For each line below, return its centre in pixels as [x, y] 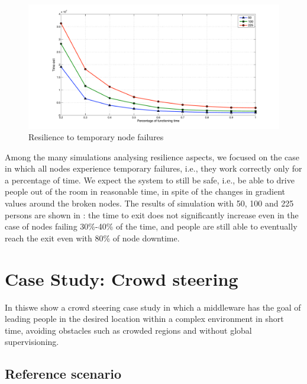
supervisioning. [32, 342]
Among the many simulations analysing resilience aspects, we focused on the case [152, 156]
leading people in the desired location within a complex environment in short [144, 319]
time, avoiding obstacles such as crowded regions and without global [128, 330]
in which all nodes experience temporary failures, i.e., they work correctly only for [153, 168]
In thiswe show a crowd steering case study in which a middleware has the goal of [153, 307]
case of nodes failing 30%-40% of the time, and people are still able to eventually [151, 226]
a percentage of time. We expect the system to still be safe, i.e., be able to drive [150, 180]
